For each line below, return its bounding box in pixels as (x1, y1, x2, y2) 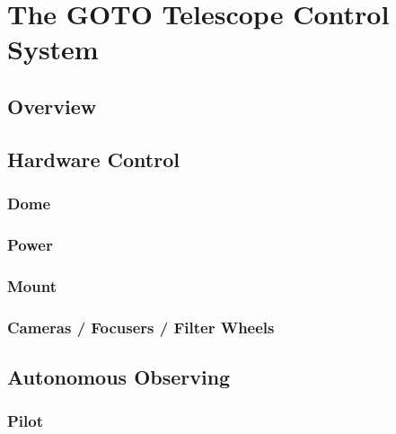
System (7, 31, 99, 67)
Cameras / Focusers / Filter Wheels (7, 315, 275, 338)
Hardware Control (7, 145, 180, 173)
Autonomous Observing (7, 362, 231, 390)
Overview (7, 92, 97, 120)
